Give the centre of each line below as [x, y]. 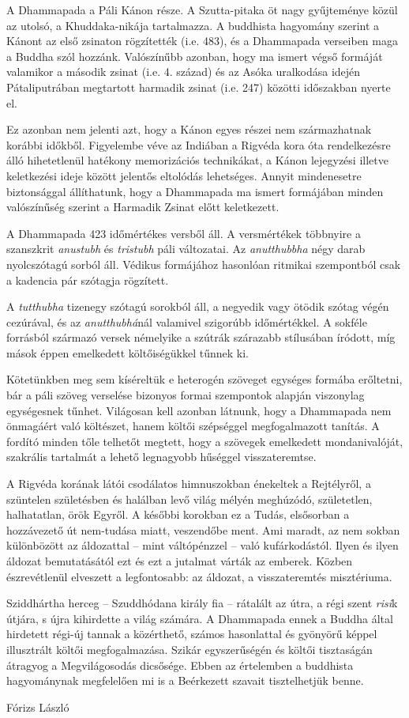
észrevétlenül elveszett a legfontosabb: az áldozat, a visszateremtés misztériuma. [199, 576]
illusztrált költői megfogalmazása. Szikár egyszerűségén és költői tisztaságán [189, 649]
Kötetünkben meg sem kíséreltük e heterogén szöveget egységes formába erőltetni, [204, 379]
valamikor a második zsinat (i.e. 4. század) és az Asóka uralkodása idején [184, 72]
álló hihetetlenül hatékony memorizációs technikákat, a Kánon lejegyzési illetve [197, 160]
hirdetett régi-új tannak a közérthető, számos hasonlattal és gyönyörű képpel [192, 634]
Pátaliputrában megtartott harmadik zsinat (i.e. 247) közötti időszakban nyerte [199, 87]
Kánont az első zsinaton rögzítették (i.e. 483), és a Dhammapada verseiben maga [202, 41]
